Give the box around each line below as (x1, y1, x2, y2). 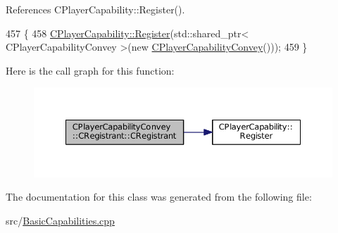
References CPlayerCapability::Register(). (6, 2, 185, 16)
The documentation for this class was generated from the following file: (6, 189, 312, 204)
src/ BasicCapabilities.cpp (6, 213, 115, 227)
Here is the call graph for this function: (6, 63, 175, 77)
